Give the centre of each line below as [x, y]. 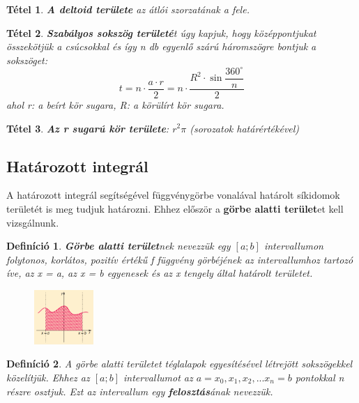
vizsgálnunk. [33, 222]
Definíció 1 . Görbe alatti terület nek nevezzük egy [119, 246]
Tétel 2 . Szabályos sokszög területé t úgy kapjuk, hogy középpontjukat [161, 32]
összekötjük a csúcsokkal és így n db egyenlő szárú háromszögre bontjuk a [161, 46]
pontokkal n [320, 377]
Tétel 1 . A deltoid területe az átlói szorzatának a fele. [128, 9]
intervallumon [293, 246]
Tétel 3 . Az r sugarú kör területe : [88, 128]
